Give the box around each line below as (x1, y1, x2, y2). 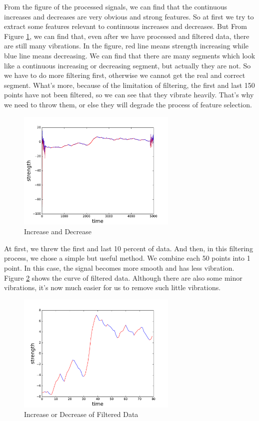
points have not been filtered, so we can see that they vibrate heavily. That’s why (4, 89, 254, 100)
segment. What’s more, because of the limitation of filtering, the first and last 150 (4, 79, 255, 90)
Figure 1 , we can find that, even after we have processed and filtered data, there (4, 30, 249, 41)
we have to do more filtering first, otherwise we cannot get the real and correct (4, 70, 245, 80)
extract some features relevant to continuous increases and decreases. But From (4, 21, 247, 31)
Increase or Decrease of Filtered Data (24, 409, 138, 420)
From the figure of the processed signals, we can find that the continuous (4, 1, 227, 11)
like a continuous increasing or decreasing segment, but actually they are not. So (4, 60, 251, 70)
